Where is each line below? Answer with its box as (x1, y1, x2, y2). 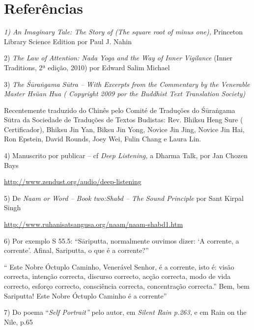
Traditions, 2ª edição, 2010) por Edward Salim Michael (4, 62, 170, 72)
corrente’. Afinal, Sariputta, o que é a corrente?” (4, 245, 149, 255)
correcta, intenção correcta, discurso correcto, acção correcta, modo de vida (4, 271, 231, 281)
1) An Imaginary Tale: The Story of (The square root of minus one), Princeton (4, 27, 243, 37)
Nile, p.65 (4, 316, 33, 327)
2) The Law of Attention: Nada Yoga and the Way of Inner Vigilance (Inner (4, 53, 232, 63)
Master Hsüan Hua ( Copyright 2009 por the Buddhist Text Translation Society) (4, 88, 246, 99)
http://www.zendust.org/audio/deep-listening (4, 176, 141, 187)
